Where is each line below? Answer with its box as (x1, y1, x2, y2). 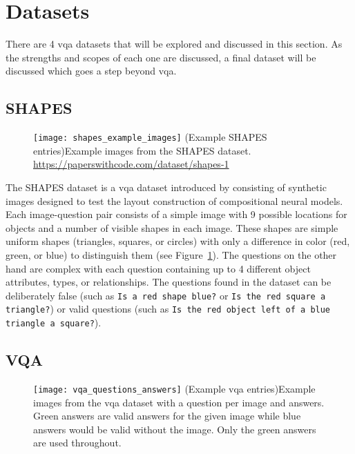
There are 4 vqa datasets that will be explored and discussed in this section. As (6, 37, 343, 51)
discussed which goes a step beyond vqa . (6, 63, 177, 78)
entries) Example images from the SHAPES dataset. (33, 143, 251, 157)
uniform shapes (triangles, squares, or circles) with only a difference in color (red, (6, 234, 350, 248)
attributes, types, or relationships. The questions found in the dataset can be (6, 275, 332, 289)
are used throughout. (33, 435, 122, 450)
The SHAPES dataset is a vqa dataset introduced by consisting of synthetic (6, 179, 327, 194)
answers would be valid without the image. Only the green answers (33, 422, 316, 436)
